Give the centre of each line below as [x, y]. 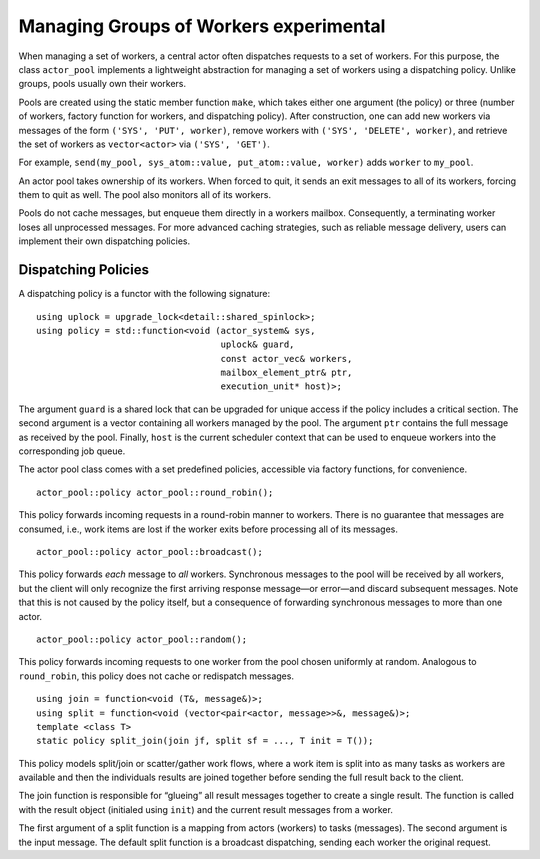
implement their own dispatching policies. [104, 241]
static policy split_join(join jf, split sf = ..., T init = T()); [205, 741]
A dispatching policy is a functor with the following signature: [144, 294]
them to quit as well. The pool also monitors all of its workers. [145, 195]
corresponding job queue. [72, 451]
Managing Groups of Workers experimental [202, 26]
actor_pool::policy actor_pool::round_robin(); [155, 492]
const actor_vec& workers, [286, 358]
